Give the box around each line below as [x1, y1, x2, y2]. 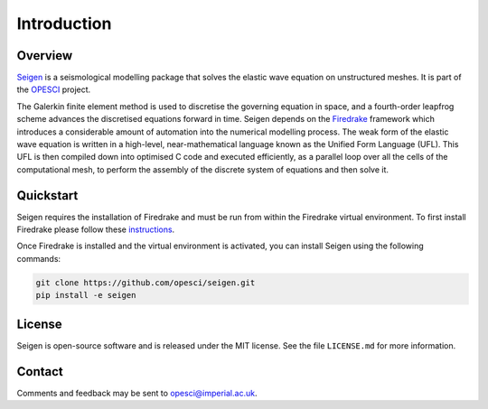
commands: [16, 253, 61, 264]
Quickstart [16, 188, 79, 203]
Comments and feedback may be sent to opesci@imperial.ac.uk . [16, 387, 258, 398]
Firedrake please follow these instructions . [16, 224, 175, 235]
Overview [16, 48, 73, 63]
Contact [16, 364, 63, 379]
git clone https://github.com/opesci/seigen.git [35, 277, 256, 288]
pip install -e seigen [35, 290, 136, 301]
